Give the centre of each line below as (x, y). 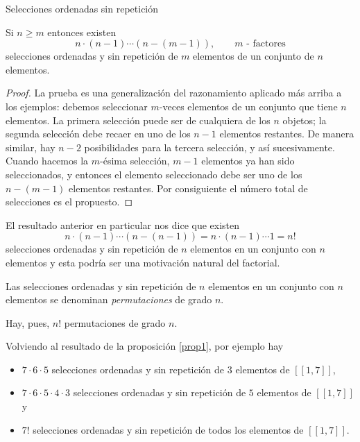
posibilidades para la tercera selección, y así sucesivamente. (209, 147)
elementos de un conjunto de (254, 56)
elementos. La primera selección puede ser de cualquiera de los (138, 120)
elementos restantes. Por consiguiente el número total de (188, 188)
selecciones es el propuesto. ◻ (69, 202)
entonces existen (82, 32)
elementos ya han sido (248, 161)
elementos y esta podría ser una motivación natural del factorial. (143, 262)
